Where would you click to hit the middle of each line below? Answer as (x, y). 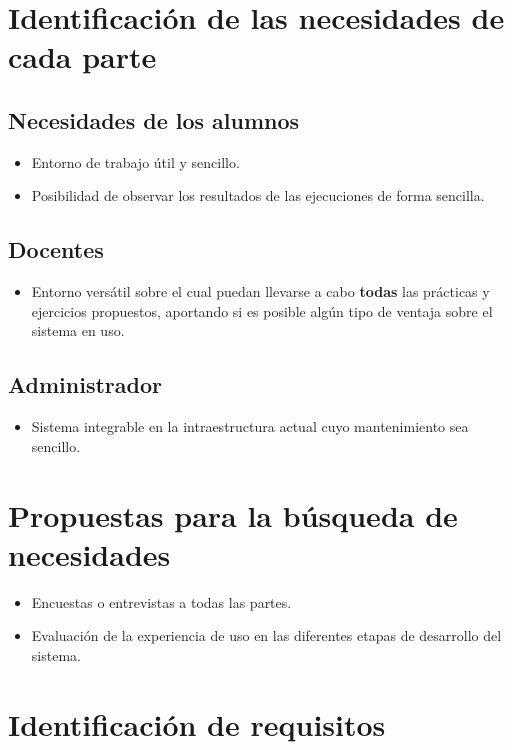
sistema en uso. (78, 330)
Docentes (56, 249)
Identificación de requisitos (197, 723)
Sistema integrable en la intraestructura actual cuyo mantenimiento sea (250, 426)
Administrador (85, 384)
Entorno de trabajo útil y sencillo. (135, 161)
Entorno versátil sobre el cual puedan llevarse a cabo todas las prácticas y (260, 291)
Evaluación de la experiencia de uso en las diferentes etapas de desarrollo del (266, 635)
